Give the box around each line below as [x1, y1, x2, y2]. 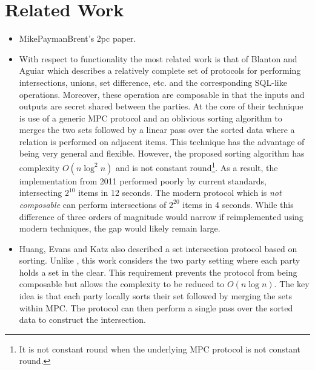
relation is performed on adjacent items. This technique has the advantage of [19, 135, 305, 148]
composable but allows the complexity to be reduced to [19, 277, 225, 290]
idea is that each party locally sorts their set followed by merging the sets [19, 290, 292, 302]
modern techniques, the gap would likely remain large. [19, 222, 220, 235]
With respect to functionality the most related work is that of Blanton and [19, 52, 297, 65]
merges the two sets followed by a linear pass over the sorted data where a [19, 123, 295, 136]
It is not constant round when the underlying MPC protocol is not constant [19, 342, 301, 355]
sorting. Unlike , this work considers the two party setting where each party [19, 254, 300, 267]
